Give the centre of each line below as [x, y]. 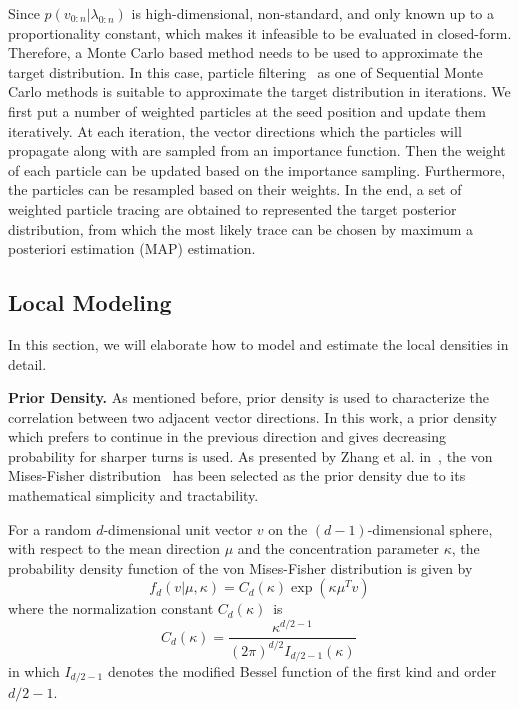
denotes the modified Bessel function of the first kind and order [302, 670]
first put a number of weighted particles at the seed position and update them [247, 110]
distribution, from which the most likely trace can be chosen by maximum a [241, 228]
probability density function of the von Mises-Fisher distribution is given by [240, 567]
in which [34, 670]
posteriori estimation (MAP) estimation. [132, 248]
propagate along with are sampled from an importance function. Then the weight [257, 150]
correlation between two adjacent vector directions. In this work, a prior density [252, 416]
